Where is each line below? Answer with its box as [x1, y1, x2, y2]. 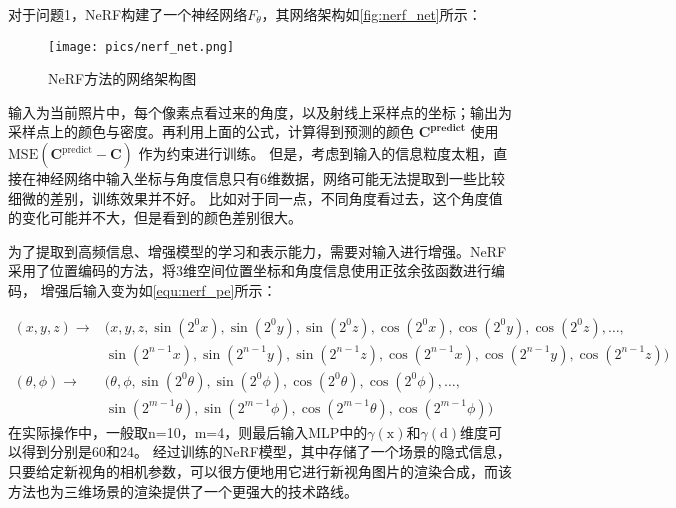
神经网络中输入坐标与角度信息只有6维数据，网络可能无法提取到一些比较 [35, 168, 505, 189]
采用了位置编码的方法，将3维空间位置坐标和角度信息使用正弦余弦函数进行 [8, 260, 491, 281]
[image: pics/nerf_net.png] [48, 39, 235, 54]
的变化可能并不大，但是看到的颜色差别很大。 [8, 207, 302, 228]
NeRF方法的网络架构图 [48, 68, 197, 89]
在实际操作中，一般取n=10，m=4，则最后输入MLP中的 [8, 421, 368, 442]
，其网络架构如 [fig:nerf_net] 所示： [261, 4, 482, 24]
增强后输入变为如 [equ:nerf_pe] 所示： [40, 280, 277, 300]
